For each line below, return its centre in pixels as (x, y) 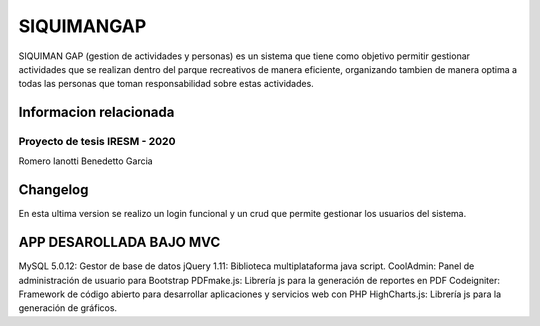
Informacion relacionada (96, 112)
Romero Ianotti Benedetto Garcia (86, 161)
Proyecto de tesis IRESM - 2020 (97, 142)
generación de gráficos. (68, 308)
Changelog (53, 190)
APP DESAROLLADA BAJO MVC (119, 242)
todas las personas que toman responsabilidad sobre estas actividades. (166, 84)
